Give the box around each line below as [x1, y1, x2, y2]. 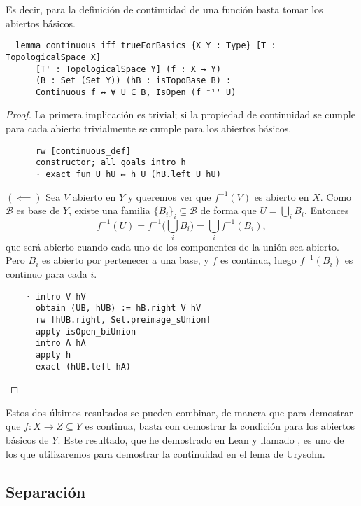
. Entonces [304, 203, 349, 218]
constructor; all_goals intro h [35, 157, 186, 168]
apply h [35, 349, 71, 360]
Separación [6, 480, 86, 502]
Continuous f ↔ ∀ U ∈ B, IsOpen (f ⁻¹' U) [35, 87, 236, 97]
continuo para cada [6, 267, 87, 281]
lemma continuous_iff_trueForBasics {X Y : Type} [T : [15, 41, 276, 51]
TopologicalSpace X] [6, 52, 101, 62]
